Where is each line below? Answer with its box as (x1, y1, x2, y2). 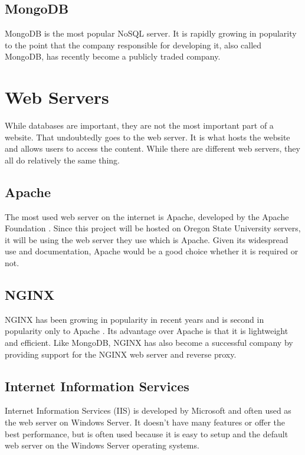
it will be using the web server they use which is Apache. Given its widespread (5, 233, 288, 245)
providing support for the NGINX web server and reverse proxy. (5, 348, 237, 360)
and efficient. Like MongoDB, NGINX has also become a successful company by (5, 336, 293, 349)
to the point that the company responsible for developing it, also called (5, 38, 262, 51)
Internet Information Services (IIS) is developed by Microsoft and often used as (5, 404, 291, 417)
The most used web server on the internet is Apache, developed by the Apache (5, 210, 289, 222)
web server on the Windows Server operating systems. (5, 439, 199, 451)
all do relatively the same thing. (5, 153, 120, 166)
